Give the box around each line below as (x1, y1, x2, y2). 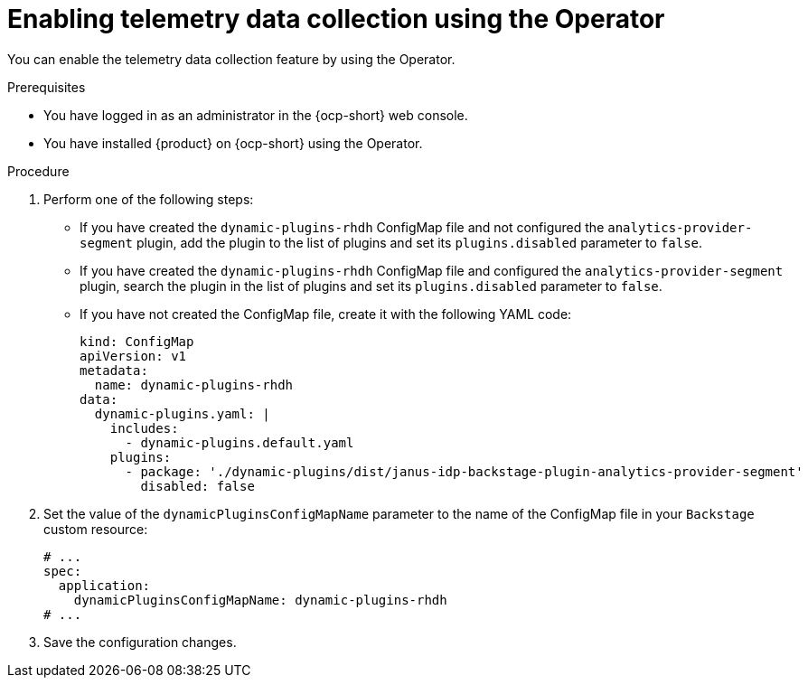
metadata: (80, 362, 148, 378)
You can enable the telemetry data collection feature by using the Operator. (7, 51, 456, 67)
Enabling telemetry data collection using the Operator (7, 4, 665, 34)
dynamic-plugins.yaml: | (94, 406, 270, 421)
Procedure (7, 163, 70, 179)
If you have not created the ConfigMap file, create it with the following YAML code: (80, 305, 572, 322)
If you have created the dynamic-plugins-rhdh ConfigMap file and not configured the (80, 219, 605, 235)
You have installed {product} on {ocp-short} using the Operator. (43, 135, 423, 151)
